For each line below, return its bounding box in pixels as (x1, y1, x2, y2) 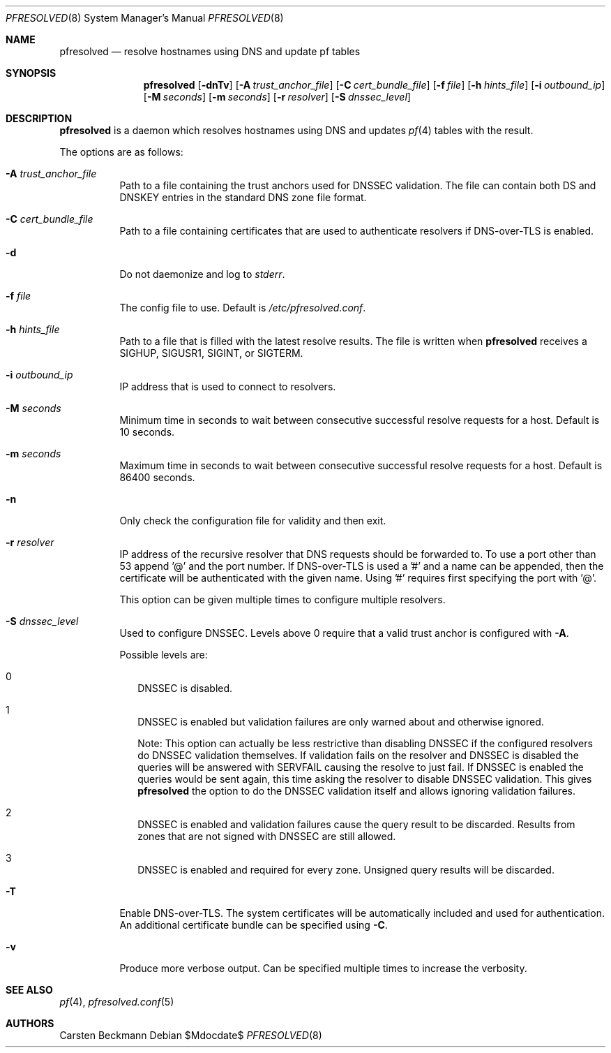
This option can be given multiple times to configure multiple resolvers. (119, 594, 446, 605)
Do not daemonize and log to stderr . (119, 268, 285, 280)
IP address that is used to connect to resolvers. (119, 381, 336, 392)
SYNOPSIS (6, 67, 56, 79)
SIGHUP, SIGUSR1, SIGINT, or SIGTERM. (119, 347, 303, 359)
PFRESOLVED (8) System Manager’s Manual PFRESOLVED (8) (6, 12, 284, 24)
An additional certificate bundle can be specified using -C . (119, 919, 388, 931)
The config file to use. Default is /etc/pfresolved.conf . (119, 302, 366, 314)
